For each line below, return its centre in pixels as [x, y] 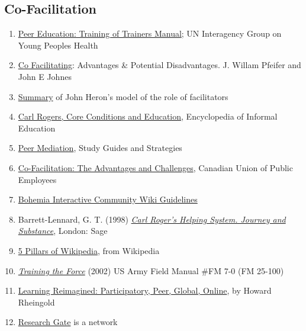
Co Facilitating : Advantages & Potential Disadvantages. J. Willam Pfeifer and [160, 65]
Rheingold [36, 302]
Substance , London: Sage [63, 231]
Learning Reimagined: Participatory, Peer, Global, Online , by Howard [145, 290]
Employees [37, 179]
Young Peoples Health [58, 45]
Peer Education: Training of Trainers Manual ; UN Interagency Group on [150, 33]
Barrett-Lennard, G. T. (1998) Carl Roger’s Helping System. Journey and [152, 219]
